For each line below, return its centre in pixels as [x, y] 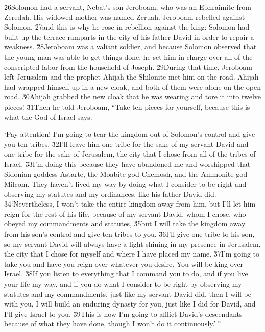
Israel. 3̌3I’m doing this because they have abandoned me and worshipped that [127, 163]
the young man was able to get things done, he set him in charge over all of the [128, 56]
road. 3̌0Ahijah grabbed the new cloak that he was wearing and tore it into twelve [133, 97]
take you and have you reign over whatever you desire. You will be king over [124, 263]
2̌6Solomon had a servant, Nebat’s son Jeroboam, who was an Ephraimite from [128, 7]
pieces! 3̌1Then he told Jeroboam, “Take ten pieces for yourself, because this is [127, 106]
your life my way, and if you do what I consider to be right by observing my [123, 284]
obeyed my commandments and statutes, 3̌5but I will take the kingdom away [125, 224]
